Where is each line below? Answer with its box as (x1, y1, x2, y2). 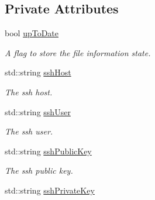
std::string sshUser (5, 105, 71, 118)
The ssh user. (5, 125, 53, 137)
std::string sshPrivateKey (5, 184, 95, 196)
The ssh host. (5, 85, 53, 98)
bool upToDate (5, 27, 58, 39)
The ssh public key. (5, 164, 73, 177)
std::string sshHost (5, 66, 71, 78)
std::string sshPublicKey (5, 144, 92, 157)
